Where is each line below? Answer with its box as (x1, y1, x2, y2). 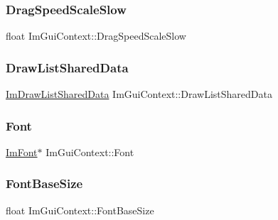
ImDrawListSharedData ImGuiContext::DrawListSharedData (6, 87, 272, 101)
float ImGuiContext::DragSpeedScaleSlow (6, 28, 186, 43)
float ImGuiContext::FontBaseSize (6, 202, 154, 217)
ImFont (6, 144, 38, 159)
